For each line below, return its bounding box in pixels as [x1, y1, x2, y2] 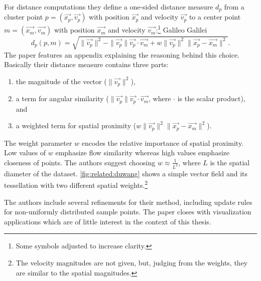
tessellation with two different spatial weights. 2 [4, 178, 148, 190]
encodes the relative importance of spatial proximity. [81, 137, 244, 148]
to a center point [189, 12, 241, 22]
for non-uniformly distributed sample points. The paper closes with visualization [4, 206, 251, 217]
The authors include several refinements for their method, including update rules [4, 196, 252, 207]
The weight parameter [4, 137, 72, 148]
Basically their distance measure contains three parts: [4, 59, 169, 70]
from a [224, 2, 244, 12]
